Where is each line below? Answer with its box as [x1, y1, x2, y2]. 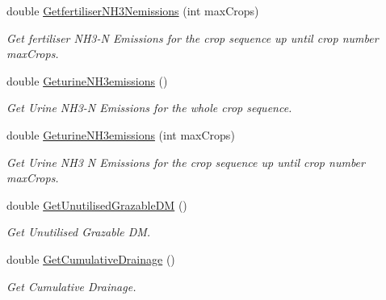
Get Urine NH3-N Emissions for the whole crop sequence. [6, 99, 292, 116]
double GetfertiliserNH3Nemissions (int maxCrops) [6, 2, 259, 19]
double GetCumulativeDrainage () [6, 250, 175, 267]
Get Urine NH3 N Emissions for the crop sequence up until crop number [6, 153, 365, 170]
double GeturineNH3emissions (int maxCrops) [6, 126, 235, 143]
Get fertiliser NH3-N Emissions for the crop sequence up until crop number [6, 29, 379, 46]
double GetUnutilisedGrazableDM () [6, 196, 187, 213]
